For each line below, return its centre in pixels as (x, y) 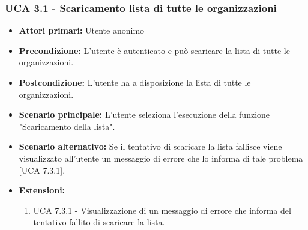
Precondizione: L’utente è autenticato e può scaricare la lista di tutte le (154, 50)
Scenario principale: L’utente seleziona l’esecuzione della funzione (144, 114)
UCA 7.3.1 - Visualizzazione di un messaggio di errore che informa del (162, 210)
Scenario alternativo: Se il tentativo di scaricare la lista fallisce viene (150, 146)
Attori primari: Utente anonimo (82, 30)
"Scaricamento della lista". (67, 126)
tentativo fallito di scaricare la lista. (99, 222)
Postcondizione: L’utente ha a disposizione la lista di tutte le (135, 82)
